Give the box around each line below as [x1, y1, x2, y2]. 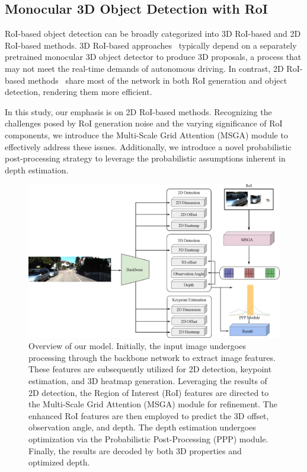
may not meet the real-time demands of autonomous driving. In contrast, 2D [5, 62, 284, 74]
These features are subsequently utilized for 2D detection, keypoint [28, 363, 272, 375]
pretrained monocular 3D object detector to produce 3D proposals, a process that [5, 50, 302, 63]
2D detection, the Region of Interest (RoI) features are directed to [28, 386, 269, 398]
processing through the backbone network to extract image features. [28, 351, 276, 363]
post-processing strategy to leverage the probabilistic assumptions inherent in [5, 152, 286, 164]
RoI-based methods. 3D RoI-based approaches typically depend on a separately [5, 39, 297, 51]
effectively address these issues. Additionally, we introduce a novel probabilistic [5, 140, 292, 153]
